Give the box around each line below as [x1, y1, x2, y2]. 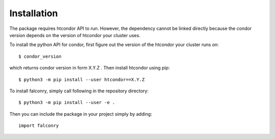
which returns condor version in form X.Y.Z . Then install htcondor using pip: [9, 65, 170, 71]
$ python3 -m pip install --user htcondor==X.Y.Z [18, 77, 145, 82]
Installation [9, 8, 58, 19]
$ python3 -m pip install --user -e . [18, 99, 116, 106]
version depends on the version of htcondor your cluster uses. [9, 32, 141, 38]
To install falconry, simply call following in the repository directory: [9, 88, 149, 94]
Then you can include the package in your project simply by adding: [9, 111, 152, 117]
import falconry [18, 123, 59, 129]
